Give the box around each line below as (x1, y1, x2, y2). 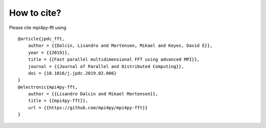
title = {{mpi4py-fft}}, (28, 98, 88, 103)
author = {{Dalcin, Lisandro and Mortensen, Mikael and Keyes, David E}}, (28, 43, 213, 49)
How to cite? (9, 7, 62, 18)
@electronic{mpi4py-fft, (18, 84, 78, 90)
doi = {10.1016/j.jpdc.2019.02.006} (28, 70, 117, 76)
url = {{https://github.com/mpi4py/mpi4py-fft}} (28, 105, 148, 110)
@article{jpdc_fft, (18, 36, 65, 41)
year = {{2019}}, (28, 50, 70, 55)
